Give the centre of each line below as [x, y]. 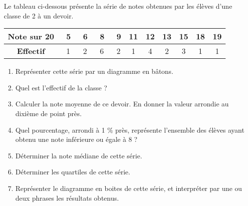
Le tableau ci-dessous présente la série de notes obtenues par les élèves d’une [118, 6]
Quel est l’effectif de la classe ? [61, 87]
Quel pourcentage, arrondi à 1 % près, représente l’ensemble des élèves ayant [130, 129]
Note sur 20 [31, 36]
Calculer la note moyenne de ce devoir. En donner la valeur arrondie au [122, 104]
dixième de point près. [48, 113]
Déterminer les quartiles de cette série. [73, 172]
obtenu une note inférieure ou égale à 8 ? [76, 139]
